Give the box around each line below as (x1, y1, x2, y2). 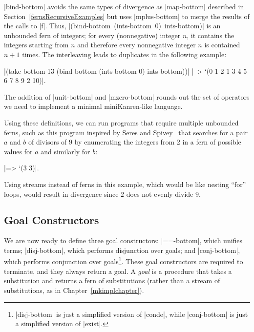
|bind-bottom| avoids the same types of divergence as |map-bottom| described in (4, 1, 244, 11)
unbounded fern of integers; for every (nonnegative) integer (4, 30, 181, 40)
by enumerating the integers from (74, 137, 175, 147)
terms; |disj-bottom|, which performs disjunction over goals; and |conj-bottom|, (4, 245, 240, 255)
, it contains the (187, 30, 234, 40)
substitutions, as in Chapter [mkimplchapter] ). (4, 285, 144, 295)
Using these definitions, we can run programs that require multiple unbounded (4, 117, 239, 127)
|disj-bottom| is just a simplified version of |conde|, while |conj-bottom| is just (15, 309, 248, 319)
